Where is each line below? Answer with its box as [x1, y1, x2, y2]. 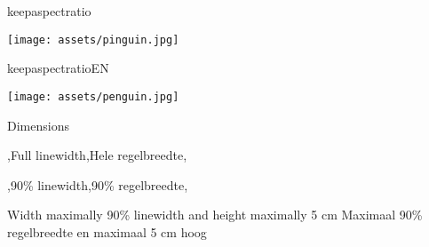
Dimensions [7, 116, 69, 134]
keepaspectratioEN [7, 59, 109, 77]
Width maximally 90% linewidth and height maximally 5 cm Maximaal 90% [7, 205, 423, 224]
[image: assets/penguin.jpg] [7, 90, 179, 103]
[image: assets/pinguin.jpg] [7, 33, 179, 46]
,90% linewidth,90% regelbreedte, [7, 175, 188, 194]
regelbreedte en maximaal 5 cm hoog [7, 222, 207, 241]
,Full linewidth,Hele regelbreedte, [7, 146, 187, 164]
